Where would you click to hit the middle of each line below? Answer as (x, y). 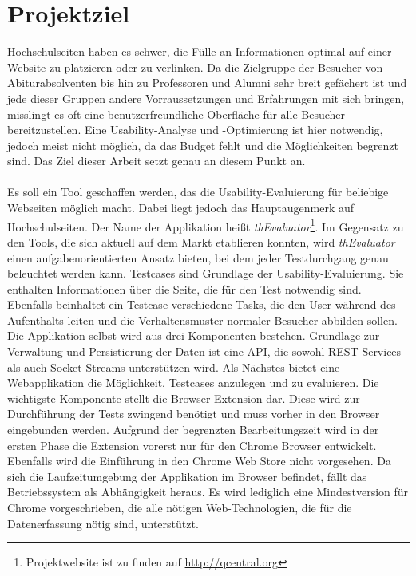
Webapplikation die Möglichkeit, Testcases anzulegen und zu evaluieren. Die (193, 383)
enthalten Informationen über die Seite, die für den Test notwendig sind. (184, 288)
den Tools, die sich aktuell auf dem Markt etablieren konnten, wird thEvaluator (201, 241)
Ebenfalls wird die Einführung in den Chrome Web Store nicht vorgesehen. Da (199, 461)
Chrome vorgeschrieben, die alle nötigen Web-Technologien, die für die (180, 507)
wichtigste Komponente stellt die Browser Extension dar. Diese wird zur (184, 398)
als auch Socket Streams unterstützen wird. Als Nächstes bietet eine (174, 367)
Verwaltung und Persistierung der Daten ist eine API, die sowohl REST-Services (204, 351)
